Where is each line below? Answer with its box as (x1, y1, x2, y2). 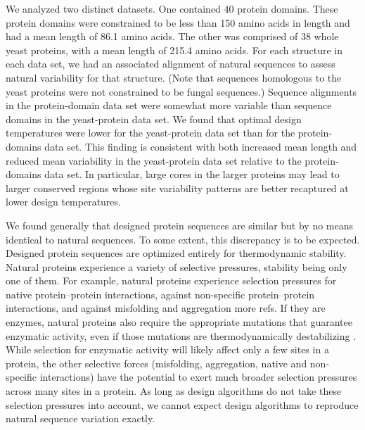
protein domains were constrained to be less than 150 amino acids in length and (6, 15, 350, 30)
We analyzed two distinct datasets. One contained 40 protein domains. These (6, 1, 338, 15)
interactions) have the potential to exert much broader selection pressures (39, 369, 357, 384)
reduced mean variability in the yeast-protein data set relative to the (6, 153, 302, 167)
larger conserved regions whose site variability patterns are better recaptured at (6, 180, 349, 195)
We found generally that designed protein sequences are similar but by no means (6, 217, 354, 232)
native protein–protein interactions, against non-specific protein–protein (6, 286, 315, 301)
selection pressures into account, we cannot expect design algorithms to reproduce (6, 397, 359, 412)
